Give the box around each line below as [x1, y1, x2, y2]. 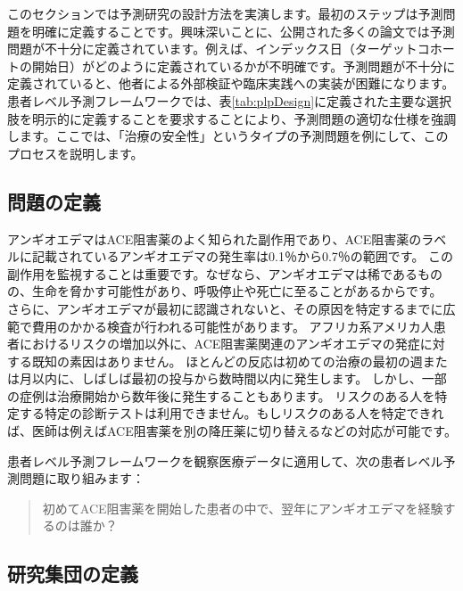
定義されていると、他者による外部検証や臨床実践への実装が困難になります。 [7, 74, 455, 93]
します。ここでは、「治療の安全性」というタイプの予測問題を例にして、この [7, 127, 449, 145]
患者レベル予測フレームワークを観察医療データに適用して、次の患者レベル [7, 451, 443, 470]
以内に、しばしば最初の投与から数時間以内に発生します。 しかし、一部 [31, 369, 447, 388]
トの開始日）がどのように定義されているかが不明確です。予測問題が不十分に [7, 56, 456, 75]
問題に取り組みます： [19, 469, 145, 488]
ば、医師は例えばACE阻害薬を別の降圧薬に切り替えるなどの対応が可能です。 [7, 422, 457, 440]
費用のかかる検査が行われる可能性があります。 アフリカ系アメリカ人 [31, 316, 434, 335]
